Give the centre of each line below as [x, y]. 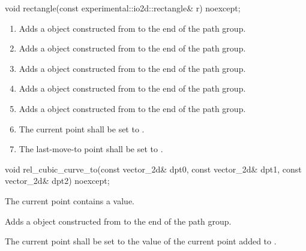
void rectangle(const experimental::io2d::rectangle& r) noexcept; [123, 8]
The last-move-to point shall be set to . [91, 149]
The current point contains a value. [70, 200]
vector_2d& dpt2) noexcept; [57, 181]
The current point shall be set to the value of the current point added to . [141, 241]
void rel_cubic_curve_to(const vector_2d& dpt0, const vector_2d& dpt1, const [153, 169]
